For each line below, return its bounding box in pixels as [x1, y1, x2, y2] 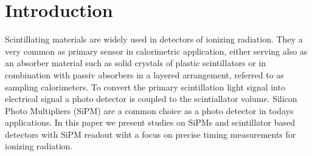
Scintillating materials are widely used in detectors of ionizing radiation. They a [5, 33, 303, 46]
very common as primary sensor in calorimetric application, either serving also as [5, 44, 308, 57]
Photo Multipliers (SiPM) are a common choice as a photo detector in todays [5, 104, 294, 117]
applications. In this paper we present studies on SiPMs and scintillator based [5, 116, 295, 129]
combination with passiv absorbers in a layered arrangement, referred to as [5, 68, 284, 81]
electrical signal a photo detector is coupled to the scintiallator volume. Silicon [5, 92, 297, 105]
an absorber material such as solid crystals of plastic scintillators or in [5, 56, 266, 69]
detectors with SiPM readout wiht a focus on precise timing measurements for [5, 127, 296, 140]
